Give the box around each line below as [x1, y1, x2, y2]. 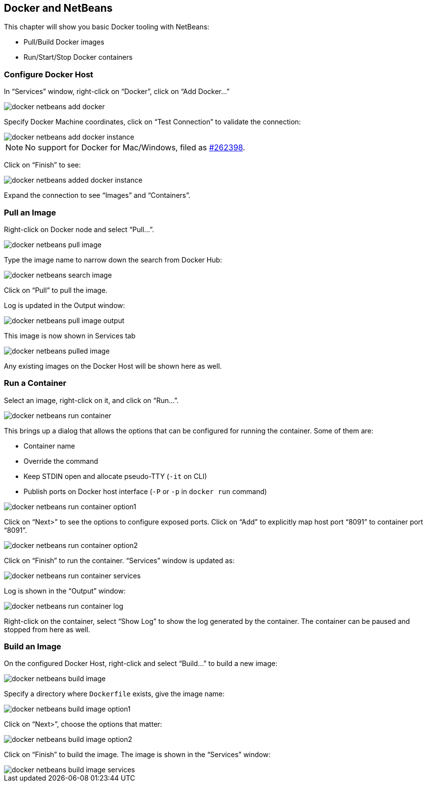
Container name [24, 441, 75, 450]
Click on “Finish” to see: [4, 161, 81, 169]
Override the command [24, 456, 99, 465]
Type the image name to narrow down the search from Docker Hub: [4, 255, 222, 264]
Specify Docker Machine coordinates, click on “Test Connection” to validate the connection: [4, 118, 301, 126]
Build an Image [4, 642, 61, 652]
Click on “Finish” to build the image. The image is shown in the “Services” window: [4, 750, 271, 759]
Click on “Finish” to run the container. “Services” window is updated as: [4, 556, 235, 565]
